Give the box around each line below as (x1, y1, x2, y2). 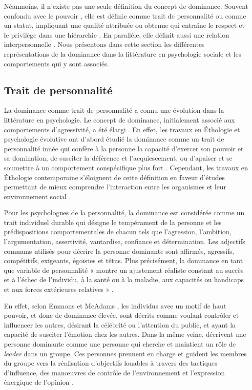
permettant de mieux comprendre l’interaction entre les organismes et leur (4, 182, 227, 192)
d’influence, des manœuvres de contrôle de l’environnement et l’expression (4, 367, 225, 377)
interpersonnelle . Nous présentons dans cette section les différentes (4, 39, 205, 49)
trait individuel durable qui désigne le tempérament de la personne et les (4, 217, 222, 227)
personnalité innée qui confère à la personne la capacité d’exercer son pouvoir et (4, 143, 244, 153)
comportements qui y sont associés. (4, 58, 109, 68)
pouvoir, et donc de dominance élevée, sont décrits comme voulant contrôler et (4, 310, 239, 320)
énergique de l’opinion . (4, 377, 74, 387)
